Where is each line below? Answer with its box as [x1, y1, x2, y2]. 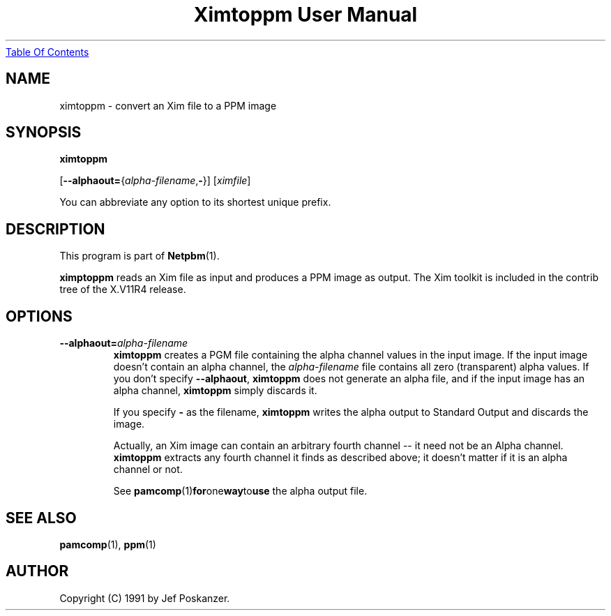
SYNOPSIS [6, 123, 82, 142]
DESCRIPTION [6, 220, 105, 238]
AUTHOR [6, 562, 69, 580]
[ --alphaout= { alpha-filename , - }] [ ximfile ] [59, 174, 251, 187]
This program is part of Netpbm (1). [59, 250, 220, 262]
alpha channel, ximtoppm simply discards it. [113, 384, 317, 397]
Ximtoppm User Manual [193, 3, 418, 27]
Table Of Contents [6, 45, 89, 58]
